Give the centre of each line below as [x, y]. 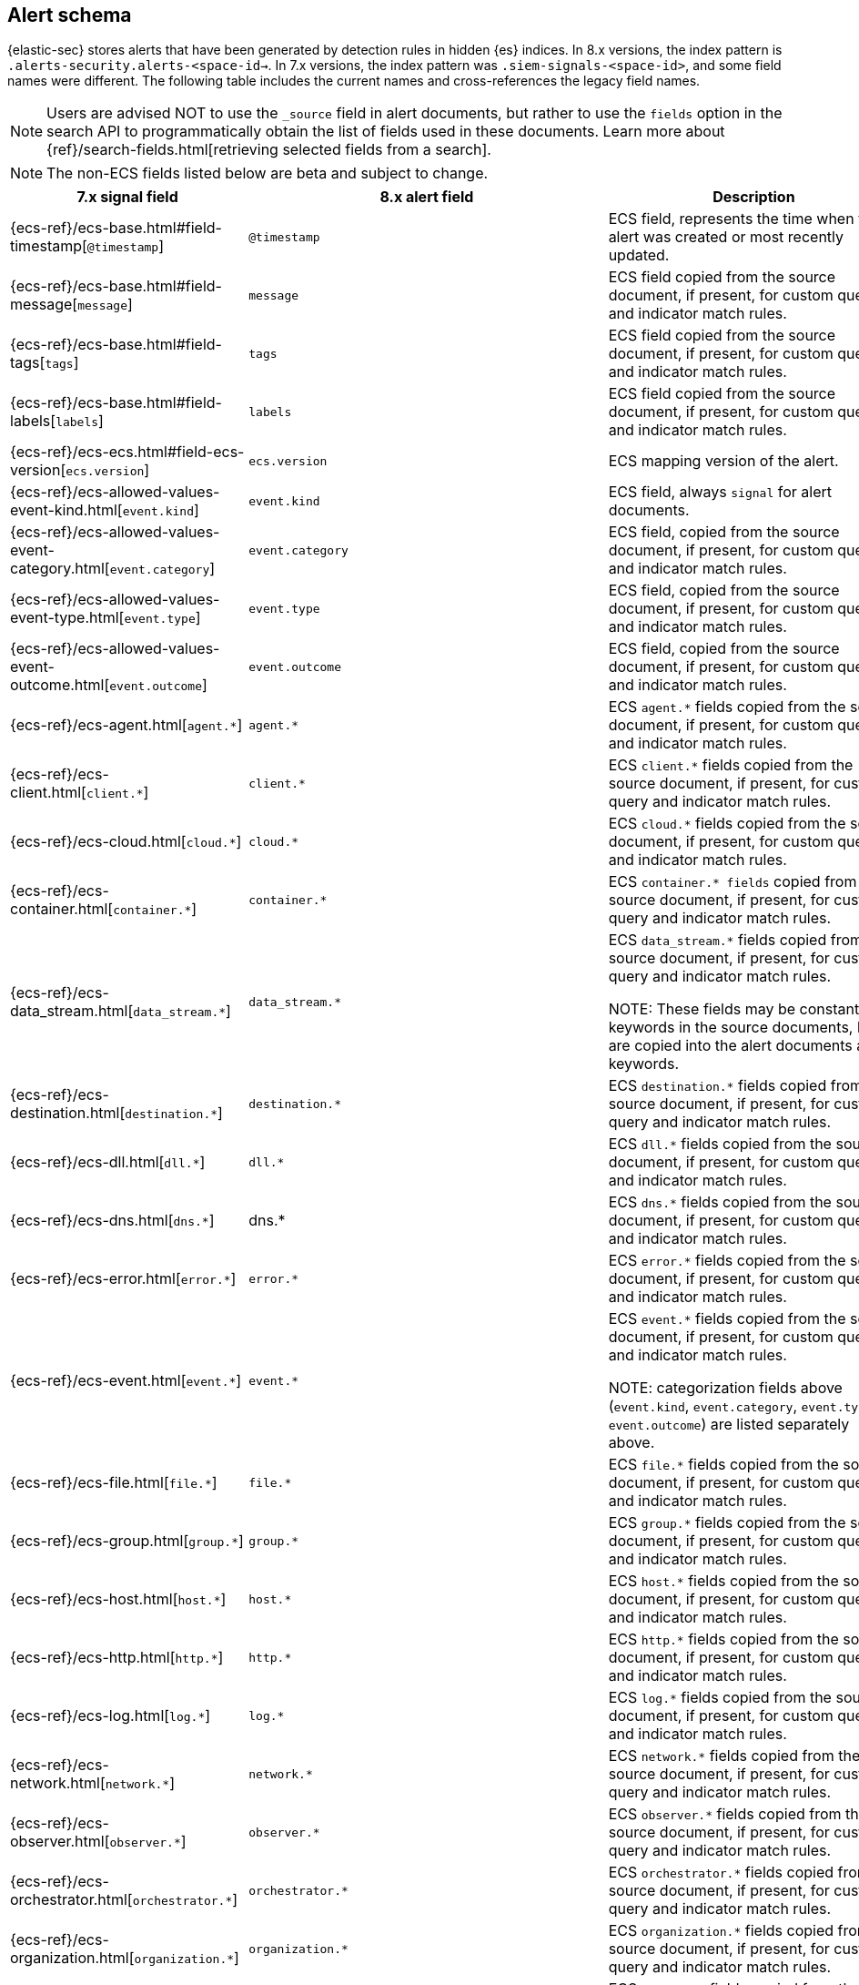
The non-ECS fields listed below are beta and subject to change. [268, 173]
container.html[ [62, 909]
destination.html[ [68, 1113]
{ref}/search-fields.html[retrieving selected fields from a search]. [269, 150]
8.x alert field [427, 197]
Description [754, 197]
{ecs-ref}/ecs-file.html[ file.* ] [114, 1483]
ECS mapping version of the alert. [723, 461]
